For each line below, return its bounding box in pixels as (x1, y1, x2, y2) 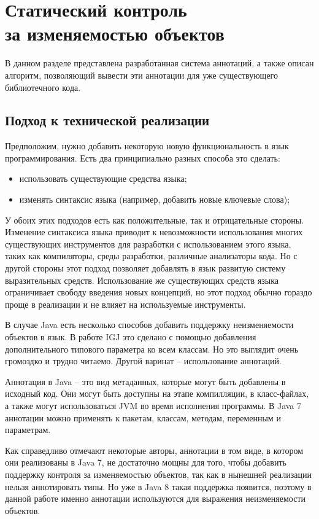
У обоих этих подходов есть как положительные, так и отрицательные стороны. (5, 213, 304, 226)
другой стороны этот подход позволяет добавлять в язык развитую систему (5, 262, 286, 275)
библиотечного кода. (5, 80, 81, 93)
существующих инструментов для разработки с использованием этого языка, (5, 237, 291, 250)
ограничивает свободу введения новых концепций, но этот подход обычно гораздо (5, 286, 312, 299)
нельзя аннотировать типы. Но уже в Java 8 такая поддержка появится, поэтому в (5, 480, 312, 493)
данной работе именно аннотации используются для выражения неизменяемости (5, 492, 306, 505)
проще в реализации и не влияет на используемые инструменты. (5, 297, 246, 310)
